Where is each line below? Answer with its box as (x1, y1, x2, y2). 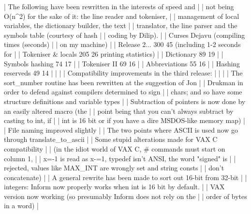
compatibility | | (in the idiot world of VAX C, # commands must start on (4, 143, 225, 153)
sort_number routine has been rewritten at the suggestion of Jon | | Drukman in (4, 77, 243, 87)
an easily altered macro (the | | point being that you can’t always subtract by (4, 106, 234, 116)
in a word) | (4, 200, 39, 211)
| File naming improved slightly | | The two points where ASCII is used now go (4, 124, 238, 135)
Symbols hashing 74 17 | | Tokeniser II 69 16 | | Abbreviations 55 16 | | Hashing (4, 58, 240, 68)
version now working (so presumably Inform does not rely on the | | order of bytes (4, 191, 247, 201)
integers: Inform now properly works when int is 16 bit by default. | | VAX (4, 182, 225, 192)
